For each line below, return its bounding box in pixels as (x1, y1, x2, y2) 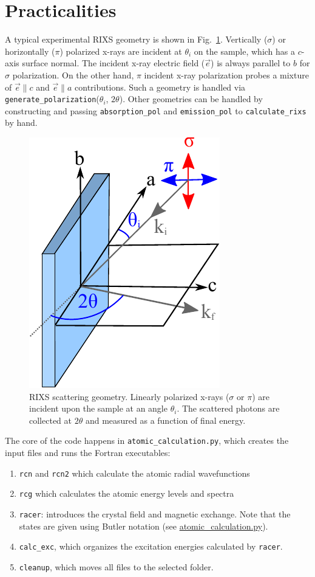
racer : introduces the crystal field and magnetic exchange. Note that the (19, 507, 291, 520)
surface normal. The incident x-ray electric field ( (22, 57, 205, 69)
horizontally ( (5, 44, 55, 57)
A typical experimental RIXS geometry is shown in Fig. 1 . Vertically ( (5, 33, 268, 46)
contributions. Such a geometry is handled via (75, 80, 246, 93)
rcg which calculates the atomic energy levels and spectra (19, 487, 234, 500)
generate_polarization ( (5, 92, 100, 105)
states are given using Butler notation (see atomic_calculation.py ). (19, 519, 268, 532)
